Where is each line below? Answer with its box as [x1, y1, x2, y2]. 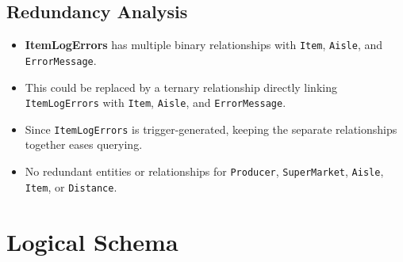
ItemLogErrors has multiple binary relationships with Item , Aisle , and [25, 36, 382, 53]
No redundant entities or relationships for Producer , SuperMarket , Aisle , [25, 163, 384, 180]
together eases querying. [25, 136, 143, 153]
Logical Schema [6, 225, 178, 257]
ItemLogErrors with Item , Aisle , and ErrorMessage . [25, 94, 286, 111]
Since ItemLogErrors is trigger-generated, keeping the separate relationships [25, 120, 397, 137]
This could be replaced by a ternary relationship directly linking [25, 78, 337, 95]
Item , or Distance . [25, 178, 117, 195]
